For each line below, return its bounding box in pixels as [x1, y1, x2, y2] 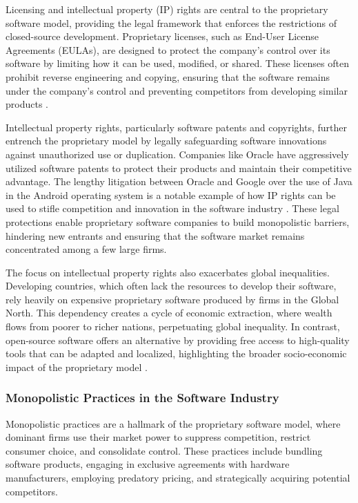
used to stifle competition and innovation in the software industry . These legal [6, 201, 339, 216]
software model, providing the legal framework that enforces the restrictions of [6, 15, 337, 30]
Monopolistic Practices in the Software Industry [6, 389, 279, 406]
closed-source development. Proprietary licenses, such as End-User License [6, 29, 319, 44]
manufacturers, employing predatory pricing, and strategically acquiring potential [6, 471, 350, 485]
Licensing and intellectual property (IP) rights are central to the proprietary [6, 2, 328, 16]
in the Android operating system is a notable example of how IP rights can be [6, 187, 336, 202]
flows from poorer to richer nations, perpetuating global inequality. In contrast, [6, 319, 340, 334]
